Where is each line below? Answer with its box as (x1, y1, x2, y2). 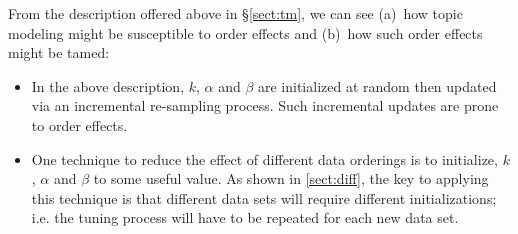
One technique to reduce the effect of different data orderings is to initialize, (31, 148, 498, 169)
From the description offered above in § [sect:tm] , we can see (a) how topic (8, 3, 463, 23)
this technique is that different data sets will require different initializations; (31, 187, 497, 208)
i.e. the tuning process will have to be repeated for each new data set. (31, 207, 459, 228)
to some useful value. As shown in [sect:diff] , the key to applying (93, 168, 489, 189)
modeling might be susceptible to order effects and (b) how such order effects (8, 22, 483, 43)
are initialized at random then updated (257, 75, 497, 96)
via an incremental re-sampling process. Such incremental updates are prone (31, 95, 499, 116)
